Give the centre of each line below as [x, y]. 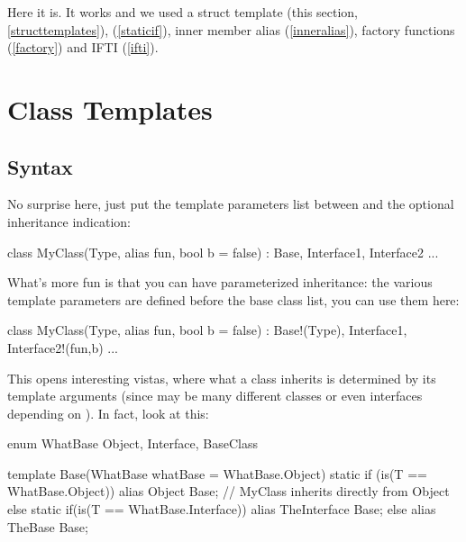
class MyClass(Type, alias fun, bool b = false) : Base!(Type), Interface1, [207, 330]
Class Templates [110, 108]
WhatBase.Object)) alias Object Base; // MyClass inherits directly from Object [228, 491]
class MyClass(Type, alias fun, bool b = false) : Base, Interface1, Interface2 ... [223, 252]
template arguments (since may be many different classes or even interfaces [215, 396]
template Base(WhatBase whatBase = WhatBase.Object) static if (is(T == [217, 473]
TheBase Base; [48, 526]
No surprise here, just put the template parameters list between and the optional [231, 204]
